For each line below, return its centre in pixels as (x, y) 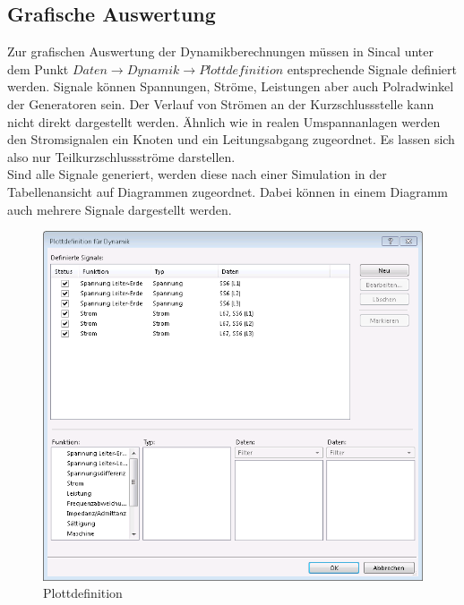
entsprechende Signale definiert (372, 68)
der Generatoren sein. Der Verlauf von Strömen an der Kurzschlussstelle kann (221, 103)
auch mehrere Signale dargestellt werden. (120, 209)
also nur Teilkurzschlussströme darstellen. (121, 156)
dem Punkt (38, 68)
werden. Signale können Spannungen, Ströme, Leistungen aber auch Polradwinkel (231, 86)
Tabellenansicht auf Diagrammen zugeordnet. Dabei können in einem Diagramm (228, 191)
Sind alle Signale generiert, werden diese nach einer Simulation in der (197, 174)
